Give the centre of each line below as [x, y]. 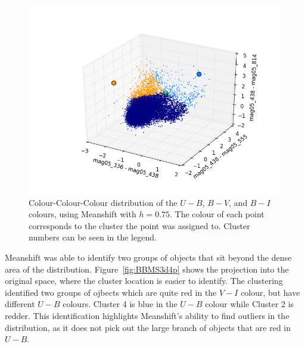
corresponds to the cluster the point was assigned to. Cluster [139, 225]
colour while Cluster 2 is [250, 304]
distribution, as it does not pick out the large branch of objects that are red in [148, 327]
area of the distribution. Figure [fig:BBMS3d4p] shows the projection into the [147, 269]
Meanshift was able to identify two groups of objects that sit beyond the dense [148, 257]
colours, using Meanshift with [83, 214]
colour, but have [270, 292]
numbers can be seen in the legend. [93, 237]
